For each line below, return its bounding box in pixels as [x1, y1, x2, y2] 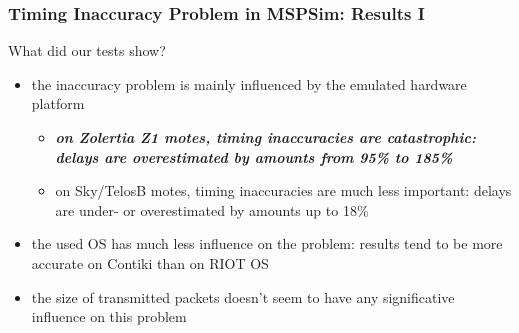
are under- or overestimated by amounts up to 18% [55, 199, 369, 220]
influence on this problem [31, 306, 187, 327]
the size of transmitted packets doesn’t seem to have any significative [31, 286, 455, 307]
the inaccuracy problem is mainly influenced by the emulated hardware [31, 73, 467, 94]
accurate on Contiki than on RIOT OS [31, 252, 269, 273]
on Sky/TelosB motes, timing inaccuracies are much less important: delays [55, 180, 512, 201]
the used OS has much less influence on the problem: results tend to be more [31, 233, 503, 254]
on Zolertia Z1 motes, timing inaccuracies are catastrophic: [55, 127, 476, 147]
